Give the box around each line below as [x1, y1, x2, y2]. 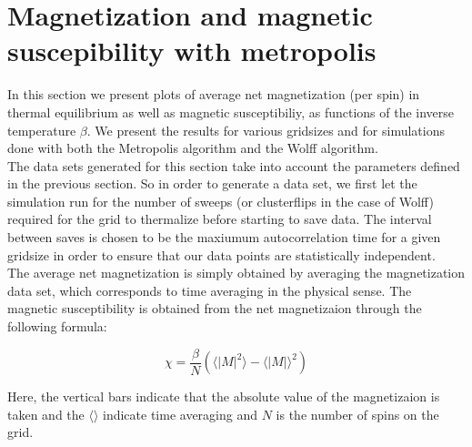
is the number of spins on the [276, 404, 439, 423]
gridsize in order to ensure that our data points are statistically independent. [7, 245, 436, 264]
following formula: [7, 317, 107, 336]
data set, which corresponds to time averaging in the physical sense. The [7, 280, 412, 300]
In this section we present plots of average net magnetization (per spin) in [7, 85, 420, 104]
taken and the [7, 404, 85, 423]
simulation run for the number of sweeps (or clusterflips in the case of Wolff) [7, 191, 434, 210]
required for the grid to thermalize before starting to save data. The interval [7, 209, 432, 229]
